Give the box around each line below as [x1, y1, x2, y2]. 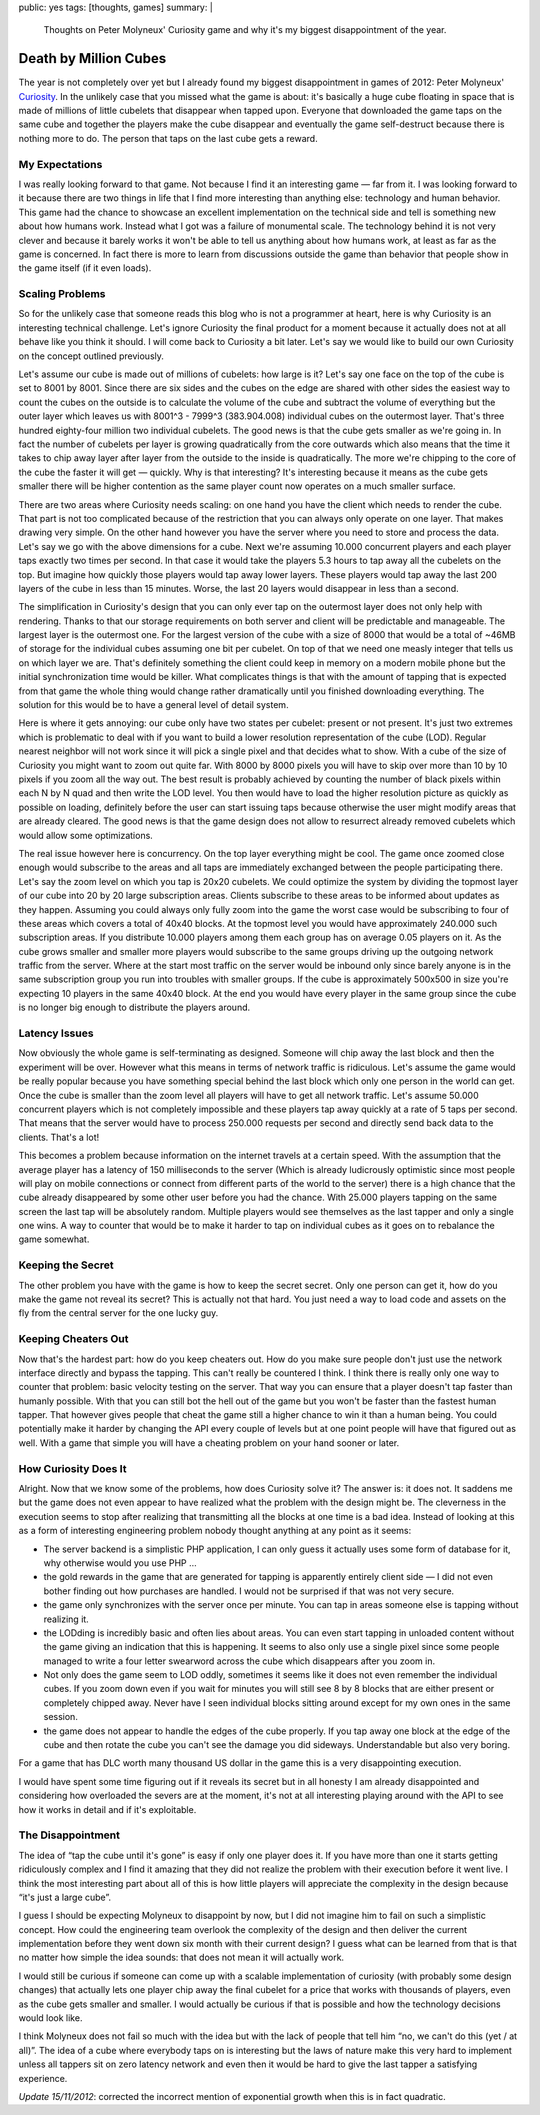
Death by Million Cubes [18, 50, 167, 67]
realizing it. [43, 1613, 89, 1625]
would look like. [18, 2012, 83, 2024]
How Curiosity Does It [18, 1461, 127, 1475]
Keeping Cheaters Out [18, 1332, 129, 1346]
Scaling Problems [18, 287, 106, 301]
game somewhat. [18, 1233, 90, 1245]
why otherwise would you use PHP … [43, 1556, 197, 1569]
